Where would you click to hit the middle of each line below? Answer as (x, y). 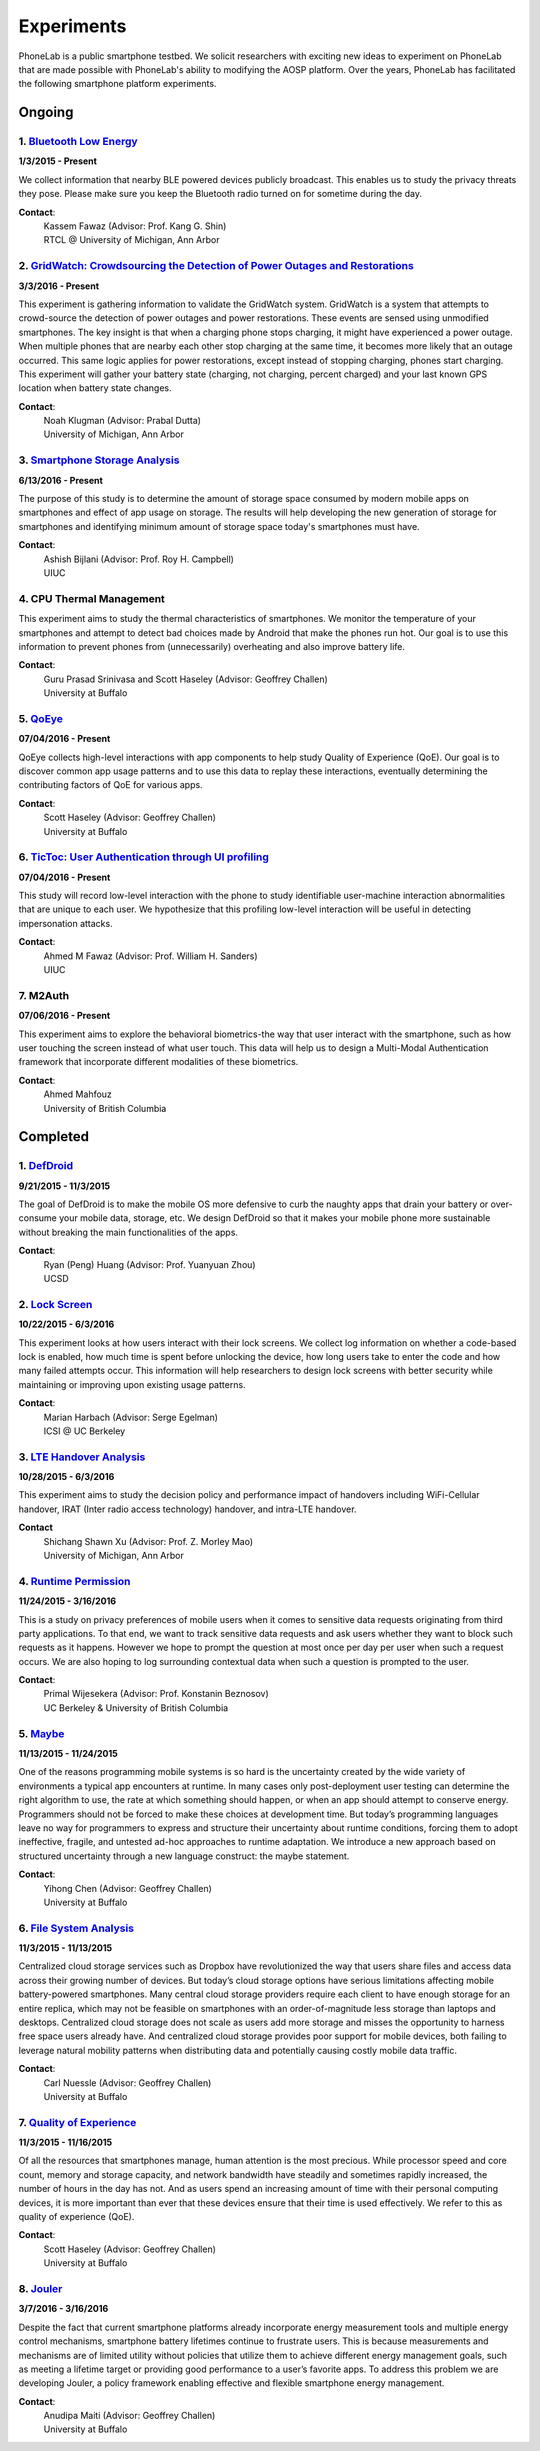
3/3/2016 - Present (59, 286)
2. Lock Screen (55, 1304)
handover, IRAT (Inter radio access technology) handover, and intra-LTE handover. (187, 1509)
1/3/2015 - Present (57, 161)
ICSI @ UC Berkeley (84, 1431)
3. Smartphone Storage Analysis (99, 460)
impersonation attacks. (66, 923)
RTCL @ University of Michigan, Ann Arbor (131, 240)
